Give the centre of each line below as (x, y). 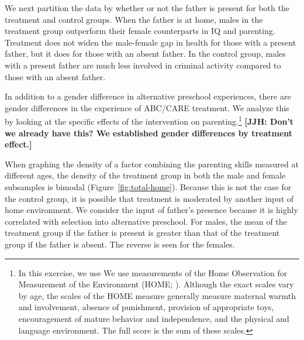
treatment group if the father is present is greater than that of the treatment (142, 233)
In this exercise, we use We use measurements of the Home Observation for (153, 272)
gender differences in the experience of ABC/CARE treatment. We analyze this (147, 107)
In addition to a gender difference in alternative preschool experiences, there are (148, 96)
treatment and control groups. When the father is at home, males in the (134, 19)
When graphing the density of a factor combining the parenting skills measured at (152, 164)
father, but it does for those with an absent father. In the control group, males (145, 54)
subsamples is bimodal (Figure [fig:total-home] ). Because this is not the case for (148, 186)
